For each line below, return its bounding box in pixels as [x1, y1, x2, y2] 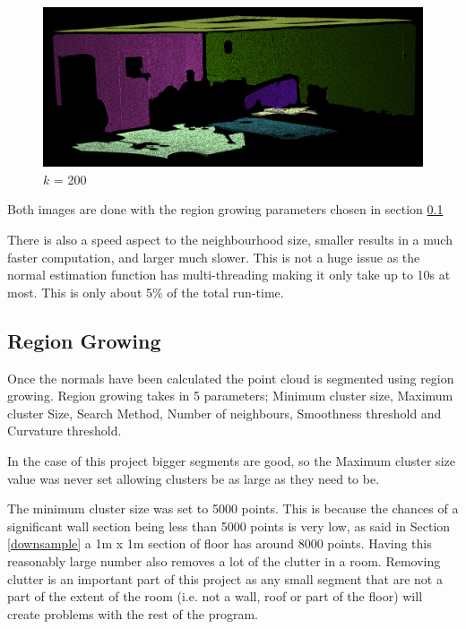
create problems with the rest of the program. [7, 604, 258, 623]
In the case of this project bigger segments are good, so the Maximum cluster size [7, 451, 455, 470]
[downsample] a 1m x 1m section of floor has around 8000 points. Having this [7, 534, 432, 553]
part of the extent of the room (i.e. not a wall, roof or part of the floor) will [7, 587, 423, 606]
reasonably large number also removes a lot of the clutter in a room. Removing [7, 551, 441, 570]
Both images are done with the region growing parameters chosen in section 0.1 [7, 200, 444, 219]
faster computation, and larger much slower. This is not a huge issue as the [7, 247, 420, 266]
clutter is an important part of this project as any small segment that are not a [7, 569, 443, 588]
